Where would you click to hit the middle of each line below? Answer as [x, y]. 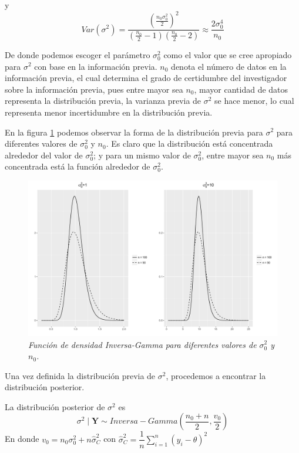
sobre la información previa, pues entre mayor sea [94, 89]
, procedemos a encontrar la [216, 375]
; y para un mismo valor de [142, 155]
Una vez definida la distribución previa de [80, 375]
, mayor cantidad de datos [241, 89]
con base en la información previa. [96, 66]
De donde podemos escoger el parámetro [78, 54]
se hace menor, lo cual [254, 101]
